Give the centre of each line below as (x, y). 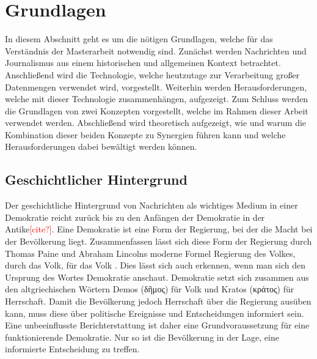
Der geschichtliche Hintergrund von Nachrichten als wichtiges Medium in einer (151, 205)
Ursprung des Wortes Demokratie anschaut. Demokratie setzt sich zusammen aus (157, 277)
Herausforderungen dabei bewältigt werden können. (101, 146)
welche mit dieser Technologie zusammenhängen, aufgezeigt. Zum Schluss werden (157, 99)
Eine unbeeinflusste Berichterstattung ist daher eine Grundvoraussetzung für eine (157, 325)
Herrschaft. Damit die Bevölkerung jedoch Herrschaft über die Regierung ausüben (158, 301)
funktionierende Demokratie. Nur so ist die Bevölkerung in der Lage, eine (142, 337)
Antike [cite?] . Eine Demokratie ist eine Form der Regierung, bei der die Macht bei (159, 229)
